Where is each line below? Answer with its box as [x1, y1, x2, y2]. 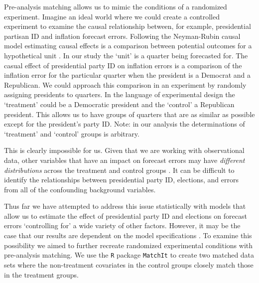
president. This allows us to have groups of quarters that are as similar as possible [4, 109, 255, 119]
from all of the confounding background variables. [4, 184, 156, 194]
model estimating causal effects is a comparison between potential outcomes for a [4, 40, 252, 51]
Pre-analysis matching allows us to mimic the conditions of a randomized [4, 1, 227, 11]
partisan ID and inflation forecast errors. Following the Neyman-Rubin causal [4, 30, 241, 41]
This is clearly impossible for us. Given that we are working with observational [4, 145, 245, 155]
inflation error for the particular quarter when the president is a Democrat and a [4, 70, 251, 80]
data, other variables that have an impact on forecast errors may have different [4, 154, 245, 165]
